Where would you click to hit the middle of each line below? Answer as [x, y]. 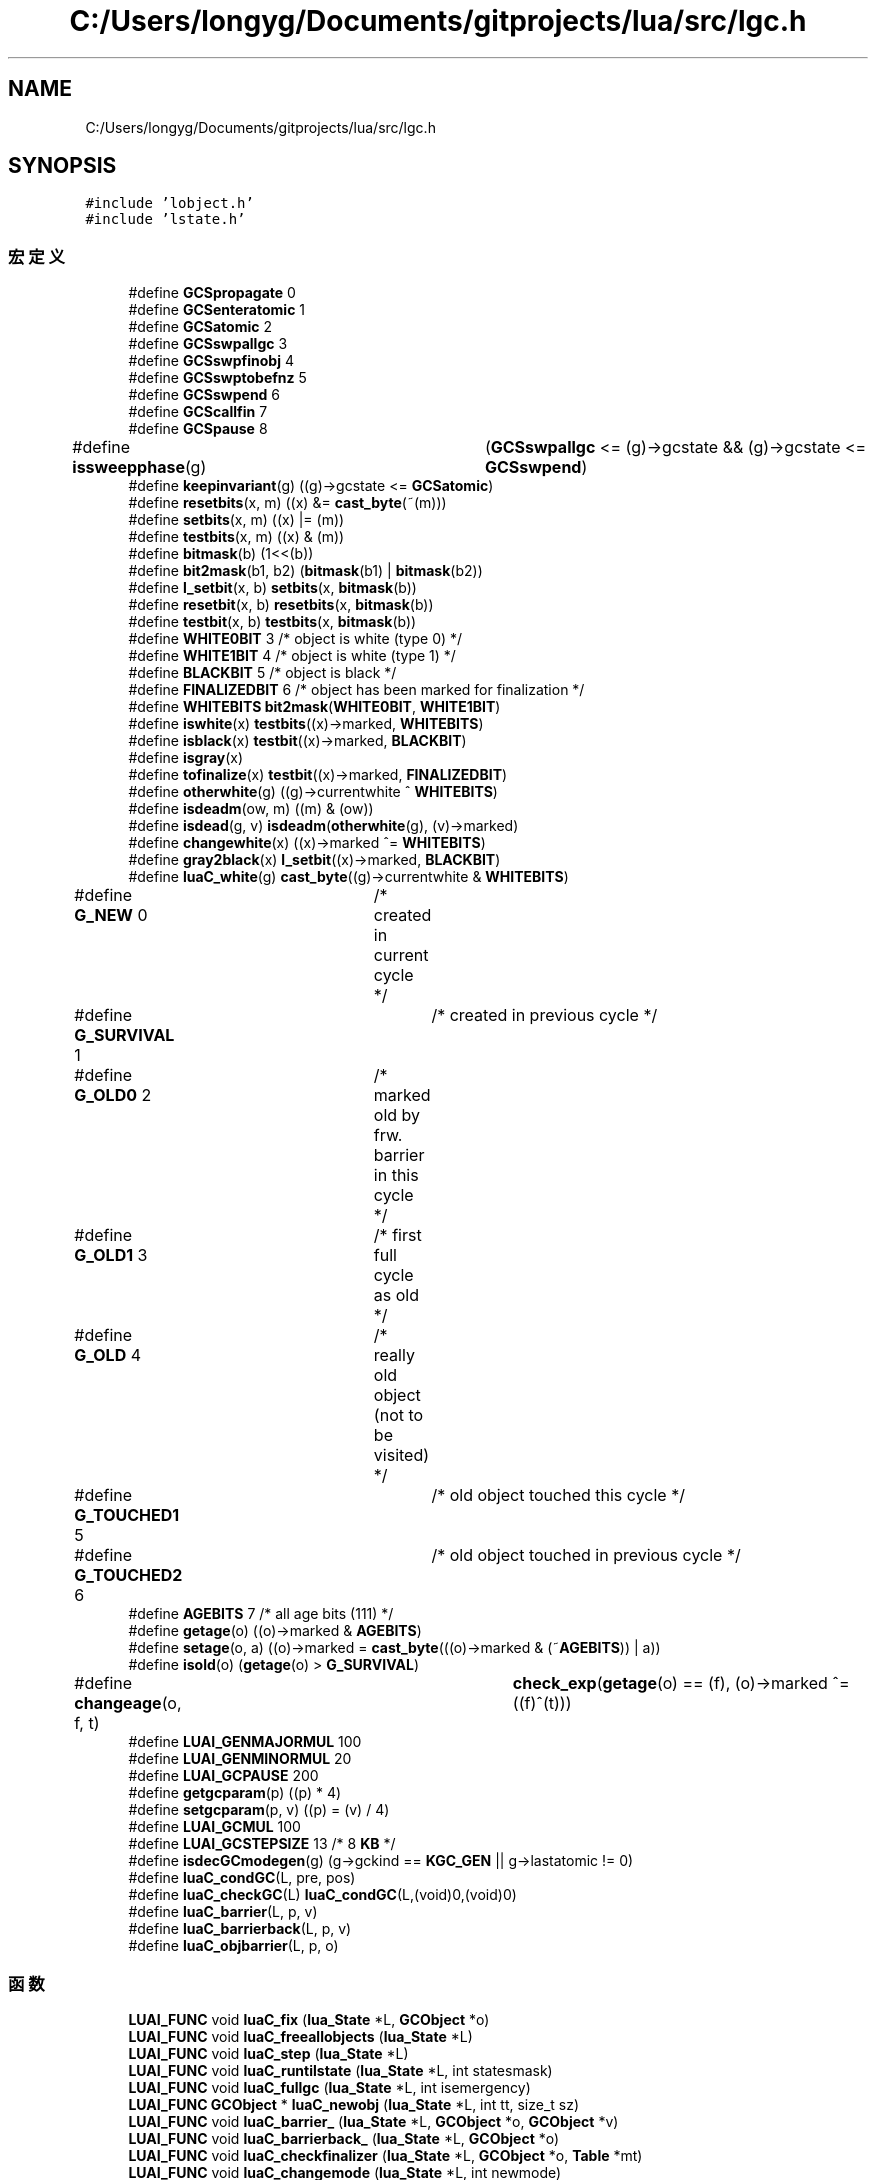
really [394, 1355]
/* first [397, 1235]
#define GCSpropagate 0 [212, 293]
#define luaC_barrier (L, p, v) [223, 1912]
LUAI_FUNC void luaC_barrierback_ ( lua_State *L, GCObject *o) [344, 2138]
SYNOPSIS [62, 166]
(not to [398, 1415]
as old [396, 1295]
